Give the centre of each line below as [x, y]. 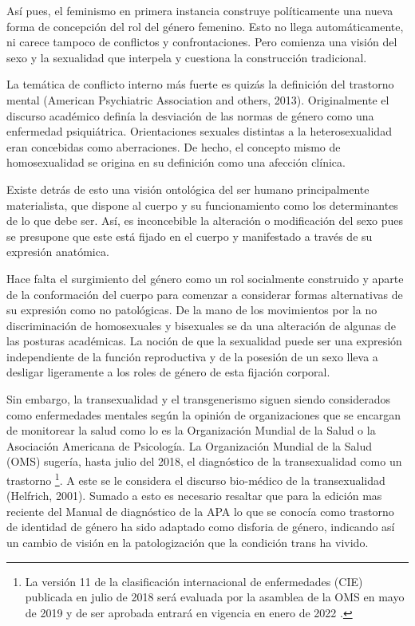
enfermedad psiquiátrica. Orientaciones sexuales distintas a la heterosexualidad [199, 131]
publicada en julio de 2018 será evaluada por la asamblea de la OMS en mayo [215, 597]
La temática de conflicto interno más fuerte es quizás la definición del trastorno [200, 84]
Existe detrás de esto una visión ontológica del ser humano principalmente [188, 189]
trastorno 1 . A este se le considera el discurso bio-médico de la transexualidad [196, 479]
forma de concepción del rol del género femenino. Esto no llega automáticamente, [205, 26]
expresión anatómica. [58, 252]
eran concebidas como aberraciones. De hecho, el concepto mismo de [174, 146]
